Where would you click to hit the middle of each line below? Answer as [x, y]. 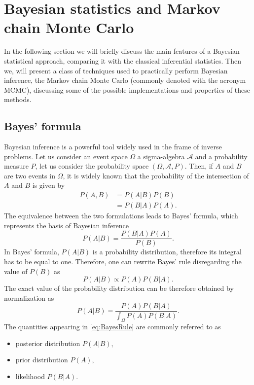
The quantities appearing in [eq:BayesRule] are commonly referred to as [112, 327]
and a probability [221, 156]
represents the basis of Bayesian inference [67, 225]
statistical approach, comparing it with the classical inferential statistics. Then [123, 60]
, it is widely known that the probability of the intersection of [156, 175]
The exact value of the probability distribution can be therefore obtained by [119, 288]
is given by [49, 185]
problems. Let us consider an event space [66, 156]
